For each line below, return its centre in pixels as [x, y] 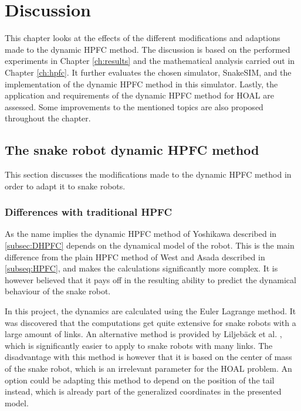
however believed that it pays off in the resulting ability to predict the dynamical [150, 279]
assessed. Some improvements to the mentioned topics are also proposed [134, 106]
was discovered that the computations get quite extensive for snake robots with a [150, 322]
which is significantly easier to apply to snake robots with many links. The [139, 345]
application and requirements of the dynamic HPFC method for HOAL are [139, 95]
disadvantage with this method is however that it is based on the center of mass [148, 357]
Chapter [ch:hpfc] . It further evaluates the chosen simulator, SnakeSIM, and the [148, 72]
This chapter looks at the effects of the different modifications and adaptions [143, 38]
